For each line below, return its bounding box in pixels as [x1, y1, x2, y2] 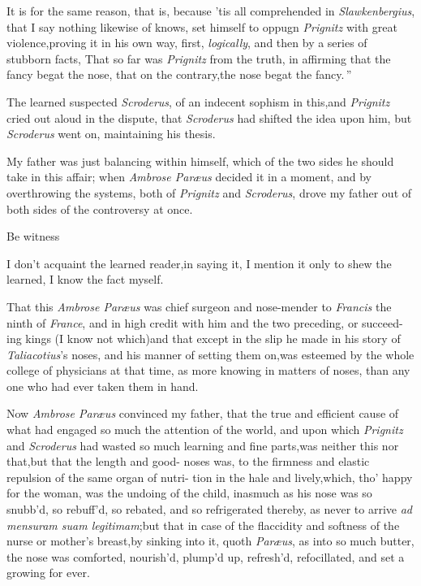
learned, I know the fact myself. [6, 271, 164, 288]
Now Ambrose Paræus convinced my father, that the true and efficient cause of [6, 405, 399, 422]
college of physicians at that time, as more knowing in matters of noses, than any [6, 362, 410, 379]
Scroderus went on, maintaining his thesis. [6, 125, 216, 142]
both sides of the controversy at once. [6, 200, 193, 217]
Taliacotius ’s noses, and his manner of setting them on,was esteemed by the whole [6, 345, 415, 362]
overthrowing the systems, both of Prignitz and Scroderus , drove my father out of [6, 184, 412, 201]
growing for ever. [6, 564, 90, 581]
